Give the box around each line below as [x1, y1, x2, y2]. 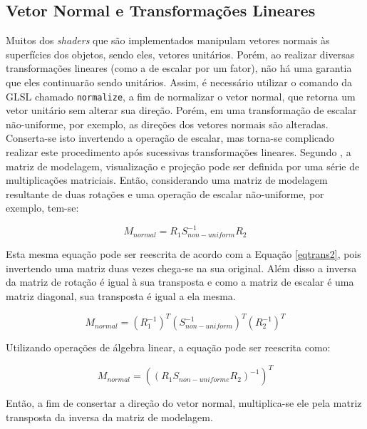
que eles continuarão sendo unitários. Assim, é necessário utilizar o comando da [6, 74, 352, 89]
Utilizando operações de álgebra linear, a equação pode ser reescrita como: [6, 340, 331, 355]
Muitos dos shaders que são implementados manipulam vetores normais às [6, 33, 330, 48]
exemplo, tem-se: [6, 200, 79, 215]
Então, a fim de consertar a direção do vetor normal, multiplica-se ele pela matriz [6, 396, 362, 410]
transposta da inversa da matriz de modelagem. [6, 409, 213, 424]
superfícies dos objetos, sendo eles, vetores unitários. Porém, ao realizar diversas [6, 46, 355, 61]
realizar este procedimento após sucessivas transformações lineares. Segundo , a [6, 145, 351, 160]
